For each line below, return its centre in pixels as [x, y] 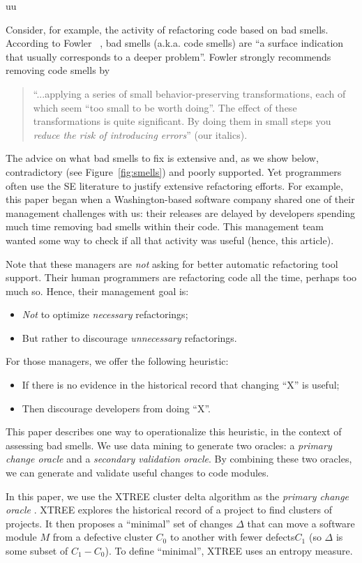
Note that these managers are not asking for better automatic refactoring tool [172, 263]
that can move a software [301, 523]
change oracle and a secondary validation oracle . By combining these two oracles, [179, 459]
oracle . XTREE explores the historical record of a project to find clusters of [169, 510]
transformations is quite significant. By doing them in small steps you [182, 121]
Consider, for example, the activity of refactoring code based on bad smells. [167, 29]
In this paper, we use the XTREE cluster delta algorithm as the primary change [178, 496]
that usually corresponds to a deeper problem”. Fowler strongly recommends [168, 56]
